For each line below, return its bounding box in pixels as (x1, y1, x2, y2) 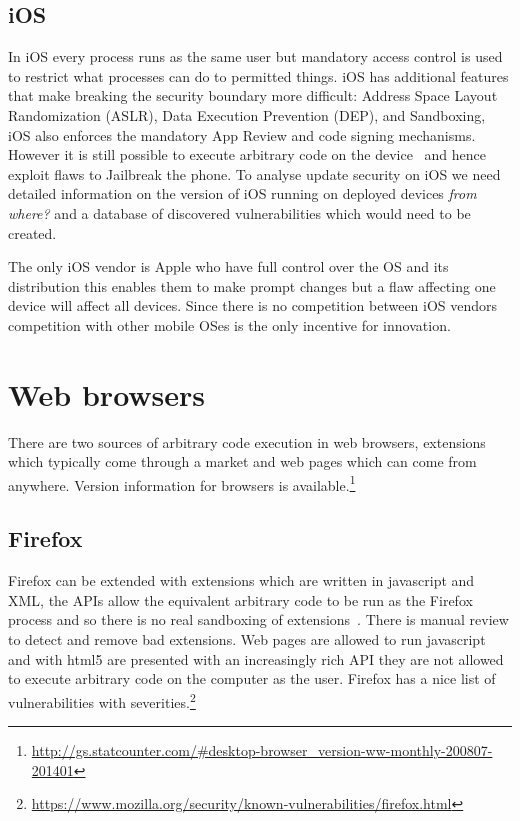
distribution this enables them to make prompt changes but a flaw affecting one (8, 275, 496, 296)
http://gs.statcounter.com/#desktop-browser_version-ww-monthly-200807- (31, 740, 493, 761)
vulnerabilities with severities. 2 (8, 688, 196, 712)
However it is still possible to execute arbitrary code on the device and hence (8, 144, 486, 165)
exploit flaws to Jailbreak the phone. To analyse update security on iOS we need (8, 163, 501, 184)
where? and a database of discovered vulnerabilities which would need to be (8, 202, 471, 223)
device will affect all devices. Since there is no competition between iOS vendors (8, 295, 498, 316)
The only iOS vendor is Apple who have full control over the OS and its (8, 256, 449, 277)
